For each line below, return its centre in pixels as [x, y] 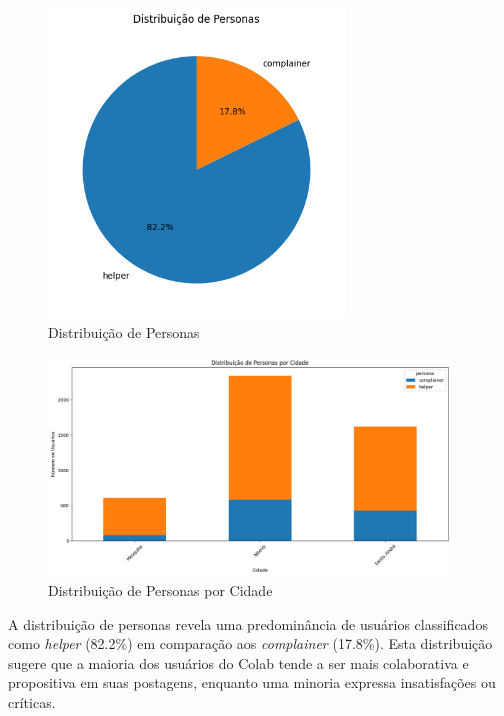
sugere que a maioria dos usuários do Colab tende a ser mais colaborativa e [238, 662]
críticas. [32, 701]
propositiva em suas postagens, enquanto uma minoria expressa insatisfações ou [252, 682]
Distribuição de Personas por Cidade [160, 589]
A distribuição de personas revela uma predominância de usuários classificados [248, 623]
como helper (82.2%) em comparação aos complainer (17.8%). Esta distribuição [250, 643]
